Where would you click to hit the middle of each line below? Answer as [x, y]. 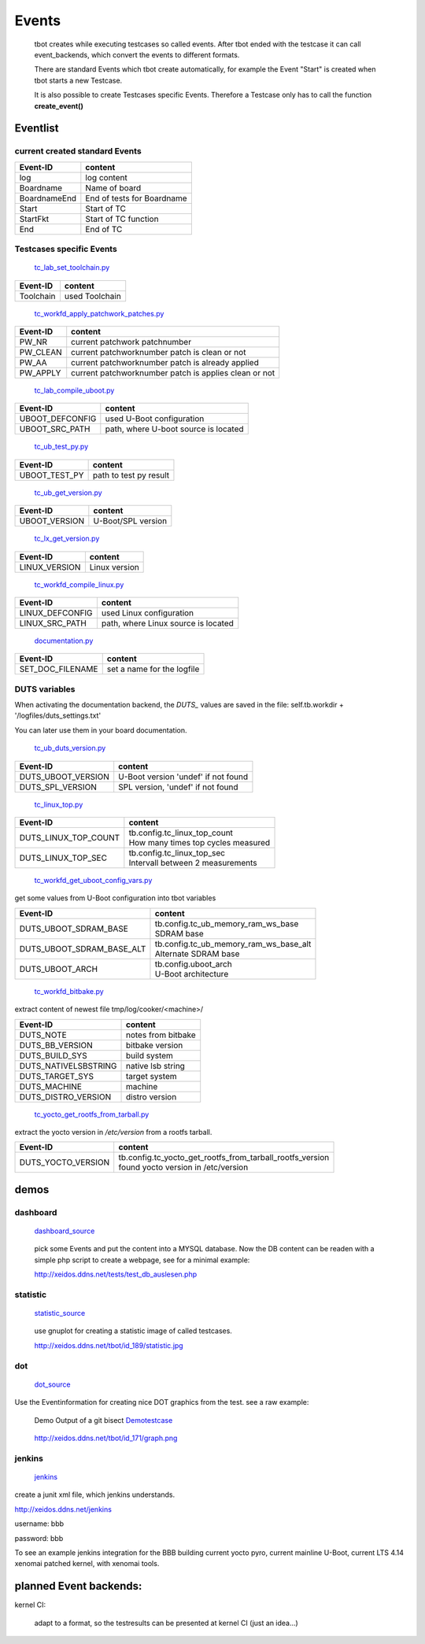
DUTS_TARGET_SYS [57, 1076]
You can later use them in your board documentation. [101, 730]
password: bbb [39, 1538]
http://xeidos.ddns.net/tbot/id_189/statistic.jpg [109, 1345]
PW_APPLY [40, 373]
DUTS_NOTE [43, 1035]
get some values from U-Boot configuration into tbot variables [115, 898]
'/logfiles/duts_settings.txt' [58, 715]
